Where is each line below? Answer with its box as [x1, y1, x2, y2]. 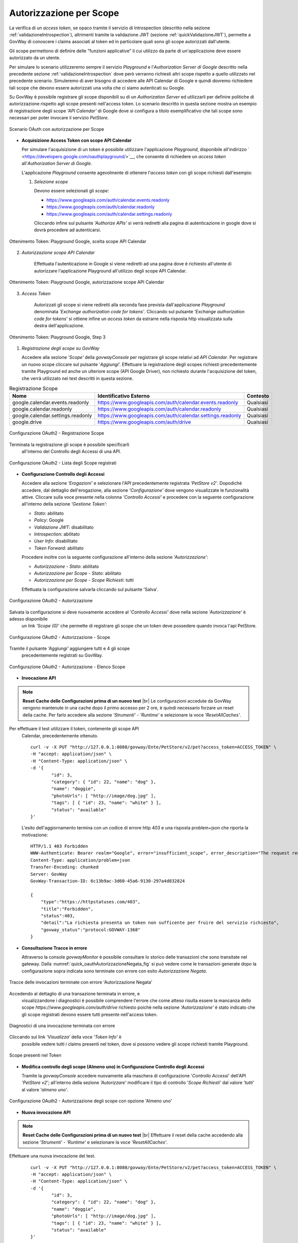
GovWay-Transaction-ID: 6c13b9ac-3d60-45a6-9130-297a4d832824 [30, 878, 185, 884]
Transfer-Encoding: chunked [30, 864, 99, 870]
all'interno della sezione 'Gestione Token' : [21, 501, 107, 507]
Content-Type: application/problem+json [30, 857, 130, 863]
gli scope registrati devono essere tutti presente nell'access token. [21, 1011, 158, 1017]
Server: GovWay [30, 871, 68, 877]
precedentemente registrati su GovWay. [21, 652, 103, 658]
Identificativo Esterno [97, 393, 150, 400]
